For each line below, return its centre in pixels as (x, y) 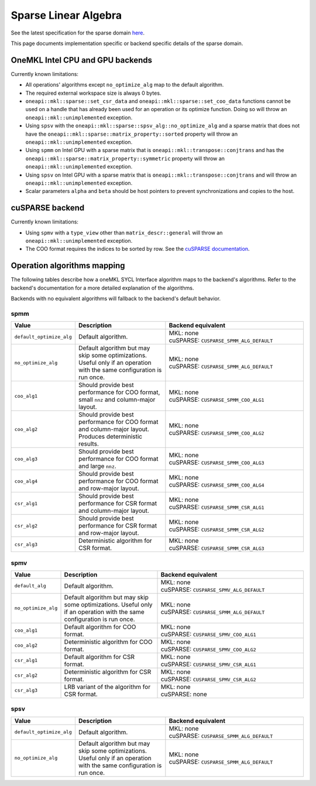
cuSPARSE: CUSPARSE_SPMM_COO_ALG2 (217, 433)
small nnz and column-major (117, 399)
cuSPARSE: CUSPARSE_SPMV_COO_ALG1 (209, 634)
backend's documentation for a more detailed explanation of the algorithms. (102, 288)
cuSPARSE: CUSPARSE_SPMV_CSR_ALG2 (209, 679)
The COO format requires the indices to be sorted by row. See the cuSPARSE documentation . (138, 249)
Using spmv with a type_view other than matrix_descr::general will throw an (124, 232)
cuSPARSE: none (184, 694)
